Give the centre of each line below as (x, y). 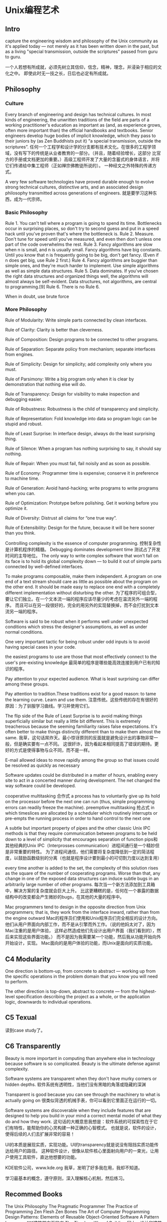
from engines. (19, 354)
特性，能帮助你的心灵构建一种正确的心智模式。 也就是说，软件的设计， (86, 1128)
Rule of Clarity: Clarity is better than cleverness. (54, 330)
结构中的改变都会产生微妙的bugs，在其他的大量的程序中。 (65, 897)
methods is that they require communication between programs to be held (81, 834)
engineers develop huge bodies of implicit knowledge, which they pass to (81, 136)
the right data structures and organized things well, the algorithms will (77, 276)
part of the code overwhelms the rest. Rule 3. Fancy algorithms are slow (79, 244)
